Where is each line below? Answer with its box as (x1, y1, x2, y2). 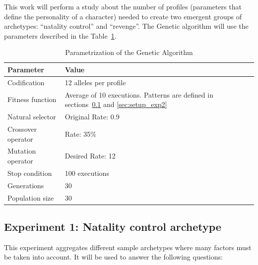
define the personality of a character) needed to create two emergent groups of (4, 11, 242, 21)
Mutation (7, 146, 36, 156)
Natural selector (7, 111, 56, 122)
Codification (7, 77, 45, 87)
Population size (7, 192, 54, 203)
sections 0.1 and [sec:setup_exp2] (64, 99, 167, 109)
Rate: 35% (64, 128, 96, 139)
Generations (7, 180, 44, 190)
